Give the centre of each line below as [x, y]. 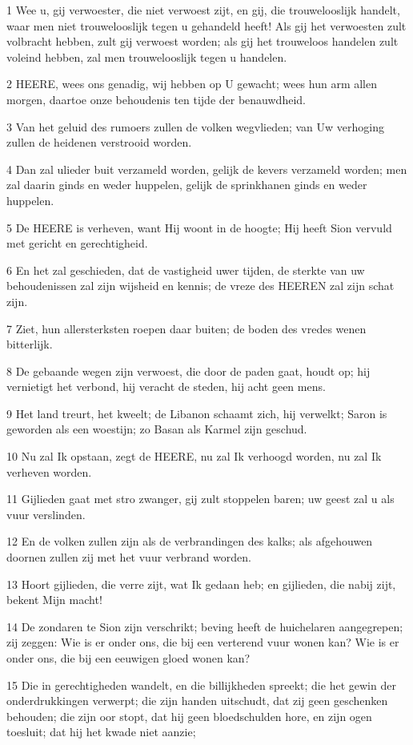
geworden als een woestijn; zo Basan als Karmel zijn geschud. [157, 429]
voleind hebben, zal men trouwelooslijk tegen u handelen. [147, 56]
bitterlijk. [30, 344]
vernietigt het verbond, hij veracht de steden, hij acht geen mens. [166, 387]
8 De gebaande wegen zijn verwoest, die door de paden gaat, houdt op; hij [188, 370]
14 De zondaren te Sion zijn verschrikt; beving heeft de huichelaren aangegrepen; [205, 626]
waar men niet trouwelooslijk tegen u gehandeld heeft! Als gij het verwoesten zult [206, 25]
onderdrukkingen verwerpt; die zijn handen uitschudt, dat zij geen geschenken [197, 701]
